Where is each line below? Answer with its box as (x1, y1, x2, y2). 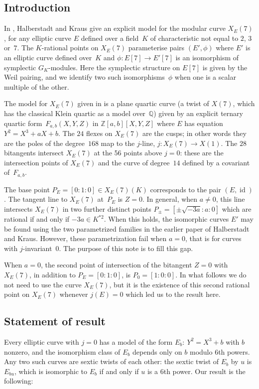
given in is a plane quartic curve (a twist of (77, 98, 209, 109)
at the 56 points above (94, 147, 162, 158)
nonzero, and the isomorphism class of (4, 346, 121, 357)
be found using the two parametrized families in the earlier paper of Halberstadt (4, 223, 250, 234)
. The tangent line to (4, 194, 68, 204)
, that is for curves (185, 233, 242, 244)
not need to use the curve (4, 279, 82, 289)
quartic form (4, 118, 42, 128)
